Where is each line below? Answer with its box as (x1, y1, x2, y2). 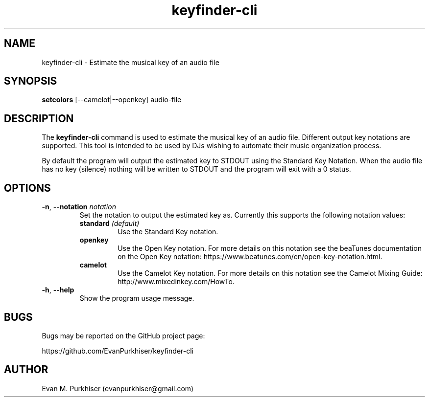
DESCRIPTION (4, 112, 74, 125)
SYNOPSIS (4, 75, 57, 88)
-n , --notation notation (42, 202, 116, 211)
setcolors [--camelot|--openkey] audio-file (42, 95, 182, 104)
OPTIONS (4, 181, 51, 194)
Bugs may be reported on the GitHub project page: (42, 331, 205, 340)
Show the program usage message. (79, 294, 194, 303)
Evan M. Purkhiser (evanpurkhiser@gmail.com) (42, 384, 194, 393)
